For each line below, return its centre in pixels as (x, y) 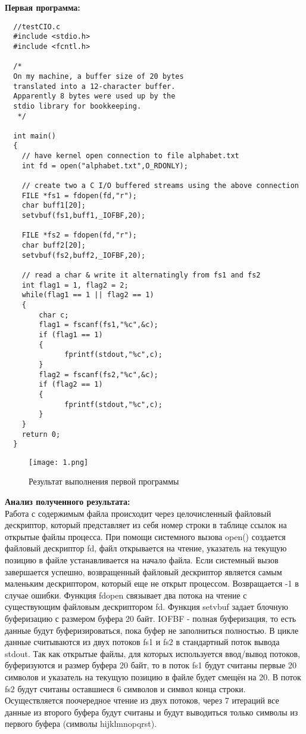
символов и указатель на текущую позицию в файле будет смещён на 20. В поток (153, 676)
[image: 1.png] (59, 462)
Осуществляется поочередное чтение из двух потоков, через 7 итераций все (142, 700)
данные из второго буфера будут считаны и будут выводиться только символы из (152, 712)
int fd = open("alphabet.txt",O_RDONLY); (105, 166)
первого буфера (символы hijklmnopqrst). (81, 724)
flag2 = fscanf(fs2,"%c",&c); (99, 374)
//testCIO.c (37, 27)
